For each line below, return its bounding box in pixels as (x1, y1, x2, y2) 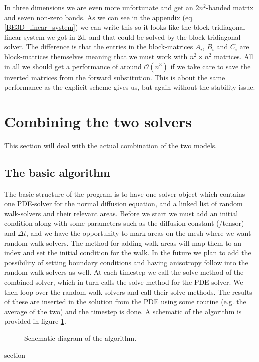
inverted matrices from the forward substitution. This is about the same (4, 72, 225, 82)
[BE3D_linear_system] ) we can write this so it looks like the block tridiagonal (4, 22, 245, 32)
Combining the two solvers (4, 111, 192, 131)
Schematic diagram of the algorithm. (24, 332, 137, 343)
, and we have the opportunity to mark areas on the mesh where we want (26, 228, 251, 238)
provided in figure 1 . (4, 316, 66, 326)
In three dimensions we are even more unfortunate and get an (4, 2, 193, 12)
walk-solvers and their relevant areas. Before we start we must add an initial (4, 208, 238, 218)
